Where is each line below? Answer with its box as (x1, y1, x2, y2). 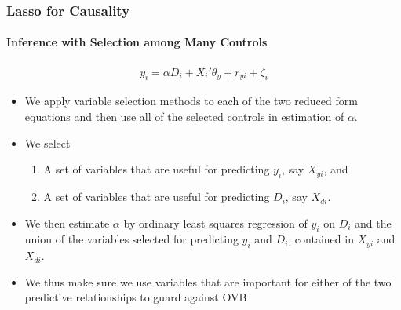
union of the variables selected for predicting (24, 231, 239, 247)
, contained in (288, 231, 354, 247)
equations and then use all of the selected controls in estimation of (24, 108, 344, 125)
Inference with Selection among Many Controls (6, 34, 268, 50)
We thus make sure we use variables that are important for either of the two (24, 273, 392, 290)
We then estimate (24, 214, 110, 231)
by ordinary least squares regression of (123, 214, 308, 231)
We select (24, 134, 71, 151)
